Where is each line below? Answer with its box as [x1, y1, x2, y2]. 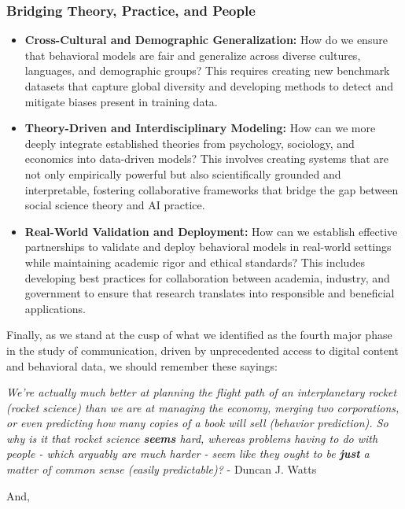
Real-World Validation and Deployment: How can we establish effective [24, 223, 398, 239]
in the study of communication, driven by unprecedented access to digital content [6, 341, 399, 358]
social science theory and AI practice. [24, 197, 205, 213]
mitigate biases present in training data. [24, 93, 218, 109]
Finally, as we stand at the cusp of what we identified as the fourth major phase [6, 326, 392, 343]
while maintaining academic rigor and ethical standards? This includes [24, 253, 365, 270]
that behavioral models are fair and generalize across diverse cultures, [24, 46, 361, 63]
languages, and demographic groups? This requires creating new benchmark [24, 62, 390, 79]
